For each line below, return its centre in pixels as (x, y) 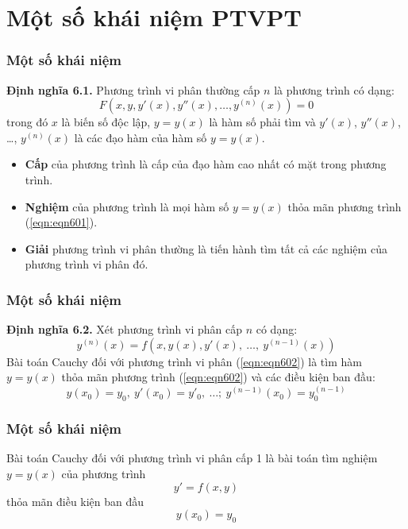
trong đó (27, 122)
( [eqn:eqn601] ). (61, 222)
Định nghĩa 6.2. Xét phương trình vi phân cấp (125, 329)
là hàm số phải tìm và (262, 122)
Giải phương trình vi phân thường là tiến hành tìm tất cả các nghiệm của (206, 248)
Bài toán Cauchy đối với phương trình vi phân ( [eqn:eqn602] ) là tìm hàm (184, 361)
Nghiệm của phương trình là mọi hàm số (127, 206)
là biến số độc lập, (106, 122)
